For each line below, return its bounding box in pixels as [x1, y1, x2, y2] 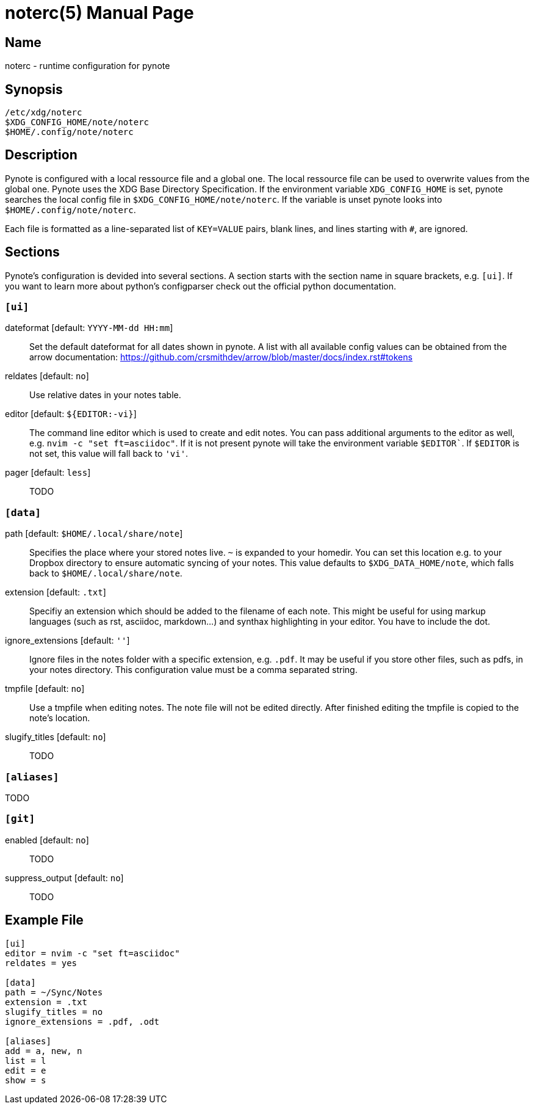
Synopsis [5, 81, 63, 97]
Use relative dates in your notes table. [29, 390, 181, 401]
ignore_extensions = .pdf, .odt [5, 1016, 159, 1027]
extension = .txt [5, 997, 87, 1007]
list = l [5, 1055, 46, 1066]
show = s [5, 1075, 46, 1085]
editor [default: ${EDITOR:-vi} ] [5, 409, 137, 420]
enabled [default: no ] [5, 834, 89, 845]
